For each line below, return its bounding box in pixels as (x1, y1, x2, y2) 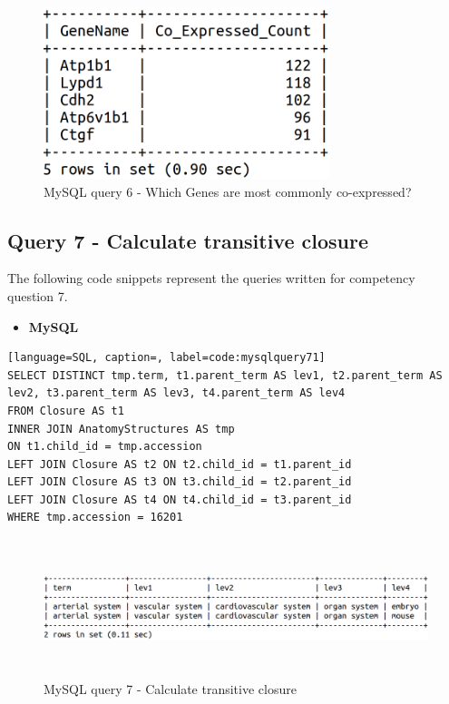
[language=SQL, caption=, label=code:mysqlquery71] (7, 351, 326, 365)
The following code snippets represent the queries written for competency (7, 269, 415, 288)
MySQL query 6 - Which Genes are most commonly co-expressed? (44, 181, 412, 200)
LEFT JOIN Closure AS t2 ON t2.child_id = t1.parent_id (7, 457, 352, 471)
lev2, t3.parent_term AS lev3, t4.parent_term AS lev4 (7, 386, 346, 400)
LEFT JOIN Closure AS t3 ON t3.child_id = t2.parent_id (7, 475, 352, 489)
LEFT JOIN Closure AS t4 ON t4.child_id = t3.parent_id (7, 493, 352, 506)
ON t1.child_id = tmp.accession (7, 440, 202, 454)
